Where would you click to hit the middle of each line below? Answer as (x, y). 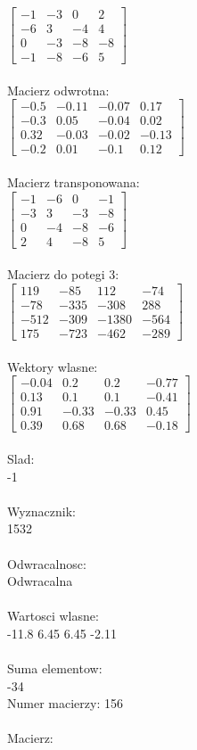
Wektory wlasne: (53, 366)
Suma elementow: (55, 668)
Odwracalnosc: (47, 563)
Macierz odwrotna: (58, 90)
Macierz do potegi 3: (63, 274)
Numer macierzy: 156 (65, 703)
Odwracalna (40, 581)
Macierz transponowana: (74, 182)
